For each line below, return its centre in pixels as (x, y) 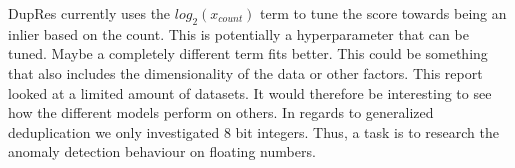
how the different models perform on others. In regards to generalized (221, 112)
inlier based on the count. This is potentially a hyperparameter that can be (238, 33)
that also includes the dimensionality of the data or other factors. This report (245, 72)
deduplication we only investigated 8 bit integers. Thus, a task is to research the (253, 131)
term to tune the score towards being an (383, 13)
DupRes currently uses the (89, 13)
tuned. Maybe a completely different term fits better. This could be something (248, 53)
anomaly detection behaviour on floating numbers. (162, 151)
